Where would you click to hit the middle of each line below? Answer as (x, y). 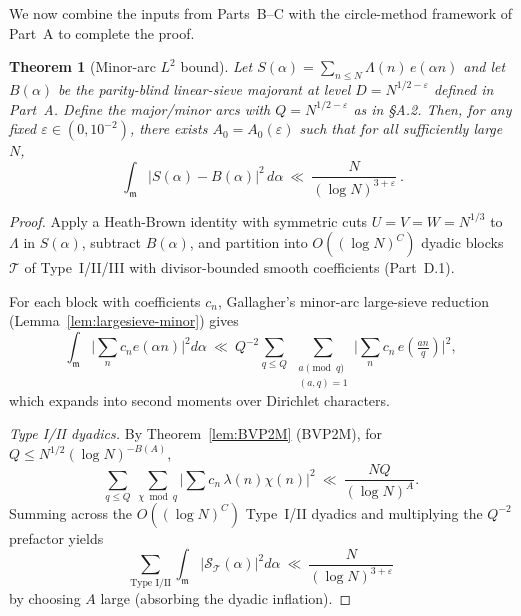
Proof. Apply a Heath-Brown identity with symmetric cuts (188, 220)
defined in (463, 88)
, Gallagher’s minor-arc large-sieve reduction (354, 300)
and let (484, 66)
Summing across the (71, 512)
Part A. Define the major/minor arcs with (140, 108)
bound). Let (216, 66)
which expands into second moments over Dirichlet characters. (199, 399)
